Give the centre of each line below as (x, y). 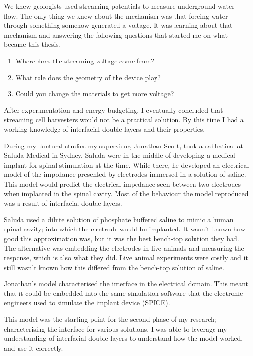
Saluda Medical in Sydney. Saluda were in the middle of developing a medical (120, 155)
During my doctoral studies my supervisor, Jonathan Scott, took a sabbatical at (124, 145)
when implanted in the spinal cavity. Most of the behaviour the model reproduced (126, 193)
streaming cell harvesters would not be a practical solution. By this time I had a (124, 119)
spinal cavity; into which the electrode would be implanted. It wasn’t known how (125, 229)
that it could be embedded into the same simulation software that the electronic (124, 293)
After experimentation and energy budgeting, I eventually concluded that (114, 110)
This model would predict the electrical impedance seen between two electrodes (122, 183)
